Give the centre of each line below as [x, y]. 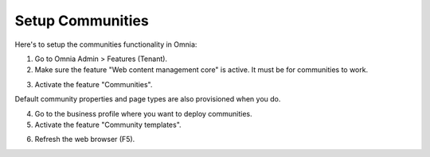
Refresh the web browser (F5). [85, 140]
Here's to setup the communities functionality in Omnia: [106, 44]
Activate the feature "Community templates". [108, 124]
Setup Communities [82, 21]
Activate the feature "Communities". [94, 84]
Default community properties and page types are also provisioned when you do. [148, 99]
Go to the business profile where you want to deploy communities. [143, 113]
